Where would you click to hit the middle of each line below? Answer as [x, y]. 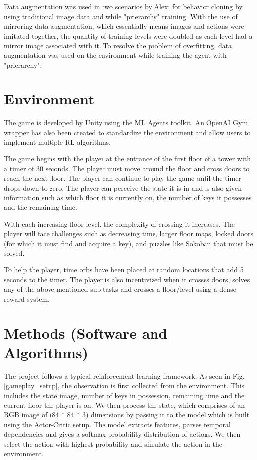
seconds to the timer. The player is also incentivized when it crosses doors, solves [127, 279]
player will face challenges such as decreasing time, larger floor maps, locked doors [129, 233]
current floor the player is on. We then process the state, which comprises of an [124, 405]
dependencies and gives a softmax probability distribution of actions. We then [122, 434]
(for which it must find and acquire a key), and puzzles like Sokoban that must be [128, 243]
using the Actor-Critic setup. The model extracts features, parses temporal [117, 424]
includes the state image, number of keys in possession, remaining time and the [124, 395]
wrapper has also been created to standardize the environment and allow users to [127, 132]
